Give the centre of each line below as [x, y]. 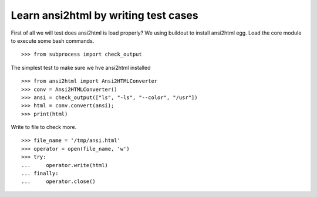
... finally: [40, 174]
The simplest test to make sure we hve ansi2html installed [81, 67]
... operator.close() [59, 181]
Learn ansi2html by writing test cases [105, 15]
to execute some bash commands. [53, 40]
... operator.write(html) [65, 165]
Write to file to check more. [44, 127]
